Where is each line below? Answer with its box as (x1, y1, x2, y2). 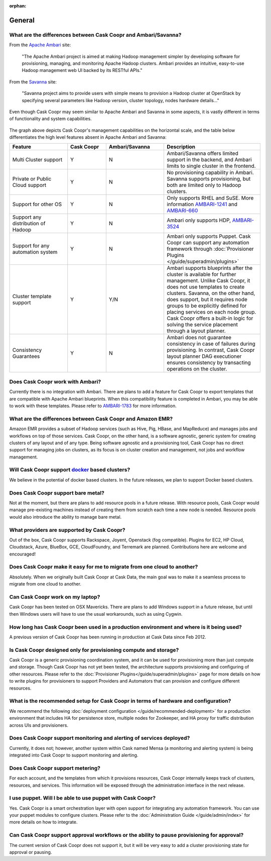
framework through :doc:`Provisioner (166, 245, 254, 252)
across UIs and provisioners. (9, 722, 69, 728)
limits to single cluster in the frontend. (166, 162, 256, 169)
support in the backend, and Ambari (166, 156, 252, 163)
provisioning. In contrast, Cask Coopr (166, 347, 255, 354)
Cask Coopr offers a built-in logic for (166, 315, 253, 322)
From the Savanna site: (9, 78, 57, 85)
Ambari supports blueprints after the (166, 264, 253, 271)
